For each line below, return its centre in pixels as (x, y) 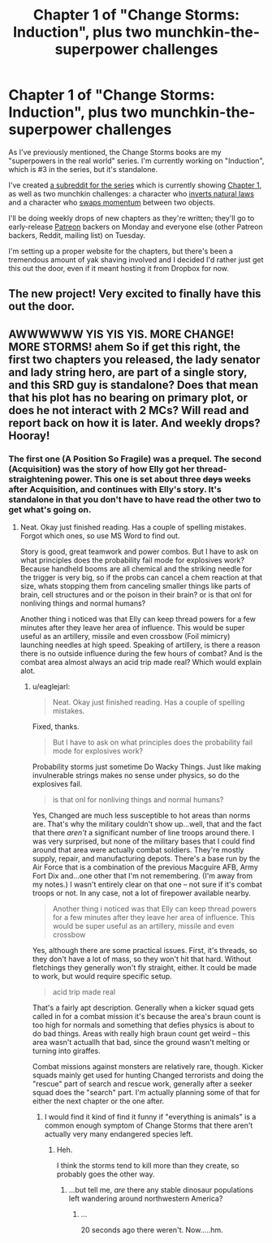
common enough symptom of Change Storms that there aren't (149, 1125)
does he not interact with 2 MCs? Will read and (129, 410)
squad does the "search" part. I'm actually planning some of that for (146, 1093)
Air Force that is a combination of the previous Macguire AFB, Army (145, 867)
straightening (36, 479)
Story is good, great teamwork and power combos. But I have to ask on (139, 552)
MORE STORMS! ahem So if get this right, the (125, 347)
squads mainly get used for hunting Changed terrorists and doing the (148, 1075)
